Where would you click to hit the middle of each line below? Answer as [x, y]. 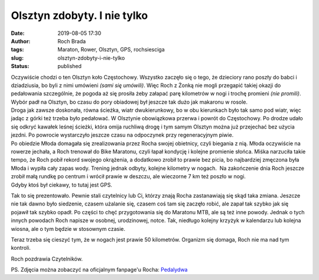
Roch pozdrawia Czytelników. [47, 259]
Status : [20, 66]
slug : [17, 58]
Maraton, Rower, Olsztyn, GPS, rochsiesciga [111, 50]
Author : [21, 41]
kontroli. [21, 248]
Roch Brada [72, 41]
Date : [18, 33]
